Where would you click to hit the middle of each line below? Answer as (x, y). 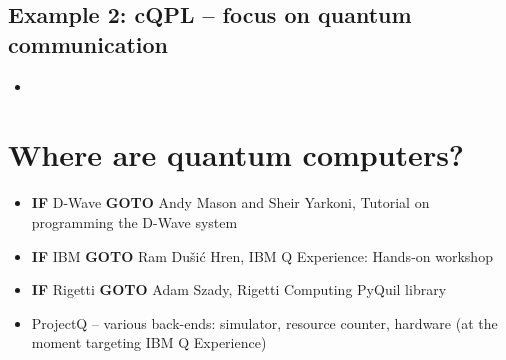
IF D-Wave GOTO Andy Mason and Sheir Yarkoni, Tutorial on (230, 202)
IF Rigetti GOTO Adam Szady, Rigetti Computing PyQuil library (239, 289)
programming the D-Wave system (134, 221)
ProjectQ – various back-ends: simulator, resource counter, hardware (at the (264, 322)
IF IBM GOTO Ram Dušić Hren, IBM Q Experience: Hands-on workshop (262, 255)
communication (88, 43)
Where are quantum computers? (236, 154)
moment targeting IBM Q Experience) (149, 342)
